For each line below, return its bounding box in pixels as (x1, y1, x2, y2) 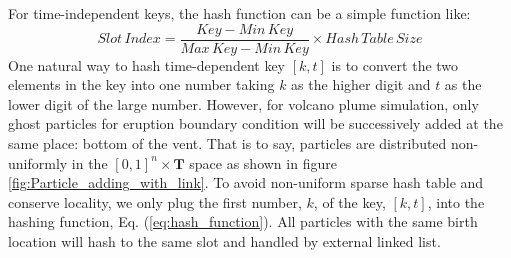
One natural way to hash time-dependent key (8, 54, 286, 75)
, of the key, (313, 191, 386, 212)
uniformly (8, 152, 68, 173)
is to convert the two (331, 54, 459, 75)
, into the (427, 191, 485, 212)
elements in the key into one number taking (8, 74, 275, 95)
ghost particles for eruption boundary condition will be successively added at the (8, 113, 503, 134)
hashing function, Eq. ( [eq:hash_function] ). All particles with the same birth (8, 211, 478, 232)
